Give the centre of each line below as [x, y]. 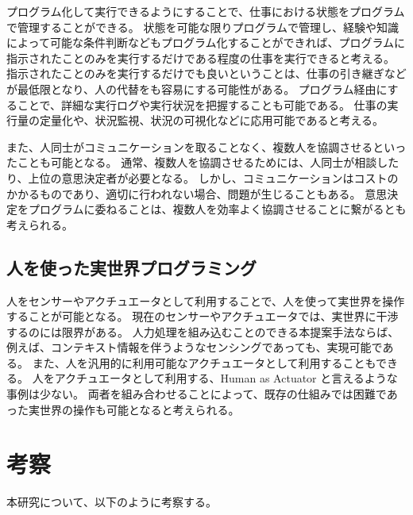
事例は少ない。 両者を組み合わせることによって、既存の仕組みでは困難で [197, 394]
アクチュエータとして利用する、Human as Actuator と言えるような [226, 378]
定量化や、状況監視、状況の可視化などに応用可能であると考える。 [212, 120]
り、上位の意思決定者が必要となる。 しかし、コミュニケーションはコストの [203, 177]
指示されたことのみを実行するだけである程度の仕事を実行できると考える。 [201, 58]
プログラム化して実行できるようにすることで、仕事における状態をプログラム [206, 11]
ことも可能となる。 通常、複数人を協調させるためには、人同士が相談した [208, 162]
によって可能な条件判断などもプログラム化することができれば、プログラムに [206, 42]
